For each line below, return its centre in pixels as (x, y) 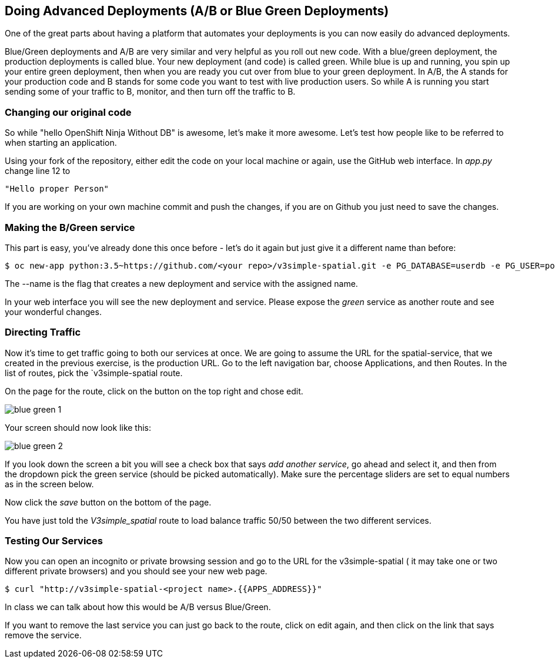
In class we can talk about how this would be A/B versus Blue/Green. (138, 607)
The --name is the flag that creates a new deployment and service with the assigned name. (181, 283)
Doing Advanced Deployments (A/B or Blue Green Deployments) (197, 11)
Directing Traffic (43, 332)
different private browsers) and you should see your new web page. (136, 571)
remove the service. (43, 635)
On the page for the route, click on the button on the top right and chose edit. (154, 391)
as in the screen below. (49, 484)
